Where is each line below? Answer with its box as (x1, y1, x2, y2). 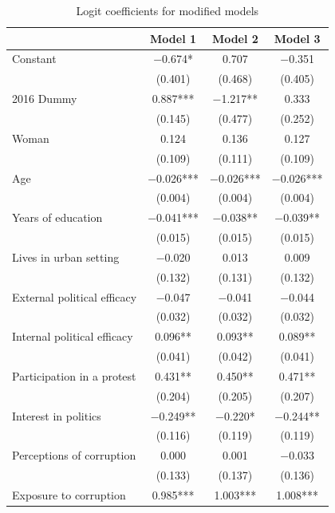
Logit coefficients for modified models (76, 2, 259, 18)
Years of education (12, 209, 103, 226)
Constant (12, 50, 57, 67)
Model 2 (211, 30, 258, 46)
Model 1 (150, 30, 197, 46)
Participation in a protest (12, 367, 136, 384)
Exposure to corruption (12, 487, 126, 503)
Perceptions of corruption (12, 447, 136, 464)
